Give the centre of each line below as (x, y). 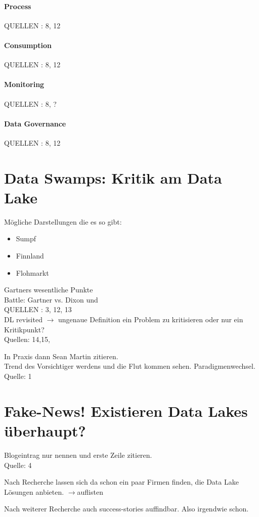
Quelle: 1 (18, 376)
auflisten (90, 491)
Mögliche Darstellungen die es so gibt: (63, 221)
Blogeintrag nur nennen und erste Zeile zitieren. (78, 455)
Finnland (30, 256)
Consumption (28, 45)
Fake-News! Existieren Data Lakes (126, 411)
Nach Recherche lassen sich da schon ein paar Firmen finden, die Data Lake (121, 482)
